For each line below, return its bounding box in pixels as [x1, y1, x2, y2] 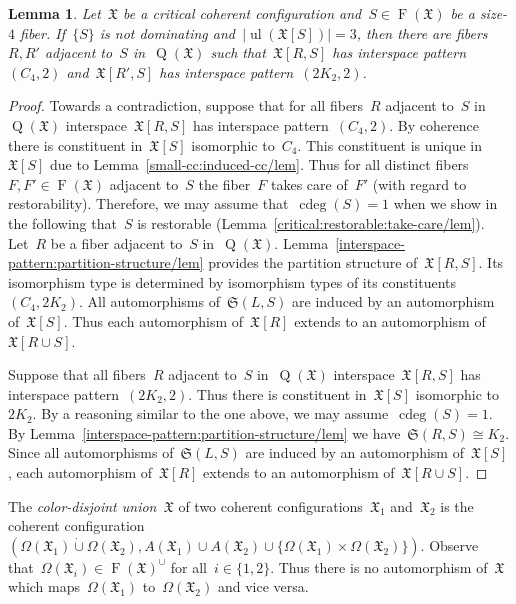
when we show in [393, 193, 498, 214]
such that [210, 42, 266, 63]
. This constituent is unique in [297, 134, 482, 155]
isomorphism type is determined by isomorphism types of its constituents [8, 271, 457, 292]
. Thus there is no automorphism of [270, 556, 488, 577]
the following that [8, 212, 117, 233]
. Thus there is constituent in [188, 383, 367, 404]
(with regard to [372, 173, 467, 194]
